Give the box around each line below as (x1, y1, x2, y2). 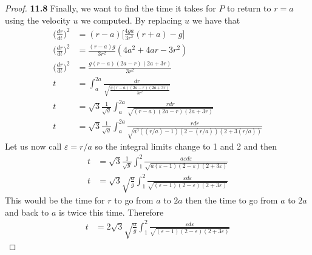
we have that (192, 13, 240, 26)
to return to (227, 2, 271, 14)
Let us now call (5, 140, 62, 153)
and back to (5, 205, 49, 218)
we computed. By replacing (81, 13, 182, 26)
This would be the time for (5, 194, 105, 206)
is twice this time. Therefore (59, 205, 164, 218)
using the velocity (5, 13, 70, 26)
